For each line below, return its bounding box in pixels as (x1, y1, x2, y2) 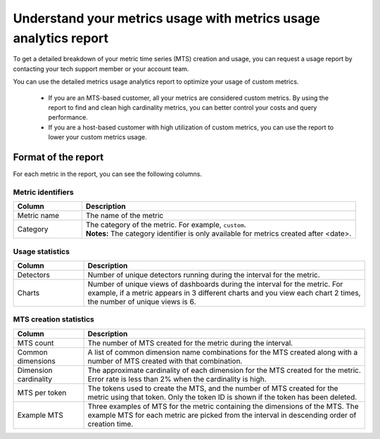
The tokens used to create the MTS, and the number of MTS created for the (87, 383, 338, 393)
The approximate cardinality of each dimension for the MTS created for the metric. (87, 365, 362, 375)
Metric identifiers (13, 187, 74, 197)
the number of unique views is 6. (87, 296, 196, 306)
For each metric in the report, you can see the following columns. (13, 170, 202, 178)
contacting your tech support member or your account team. (13, 64, 189, 73)
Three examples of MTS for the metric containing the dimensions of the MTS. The (87, 401, 359, 411)
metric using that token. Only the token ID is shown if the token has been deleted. (87, 392, 357, 402)
